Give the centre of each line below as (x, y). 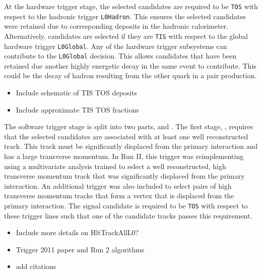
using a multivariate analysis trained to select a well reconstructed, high (115, 166)
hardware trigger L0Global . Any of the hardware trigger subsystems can (116, 46)
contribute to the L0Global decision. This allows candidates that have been (120, 56)
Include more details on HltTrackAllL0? (77, 232)
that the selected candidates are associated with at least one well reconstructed (126, 136)
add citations (36, 266)
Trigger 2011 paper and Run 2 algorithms (80, 249)
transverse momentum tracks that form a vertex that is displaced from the (119, 196)
